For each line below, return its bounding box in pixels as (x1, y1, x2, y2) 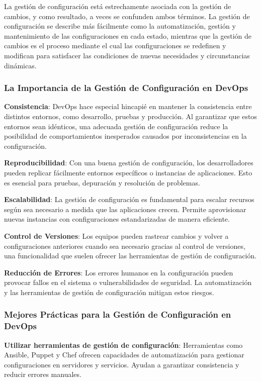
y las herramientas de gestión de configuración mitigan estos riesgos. (4, 287, 214, 297)
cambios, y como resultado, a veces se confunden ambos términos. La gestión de (4, 11, 250, 21)
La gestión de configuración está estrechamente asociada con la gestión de (4, 1, 231, 11)
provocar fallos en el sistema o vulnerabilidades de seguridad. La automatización (4, 277, 252, 288)
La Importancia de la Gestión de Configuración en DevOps (4, 81, 248, 94)
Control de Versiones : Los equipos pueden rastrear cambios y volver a (4, 230, 229, 241)
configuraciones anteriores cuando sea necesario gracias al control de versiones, (4, 240, 245, 251)
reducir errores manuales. (4, 369, 81, 379)
